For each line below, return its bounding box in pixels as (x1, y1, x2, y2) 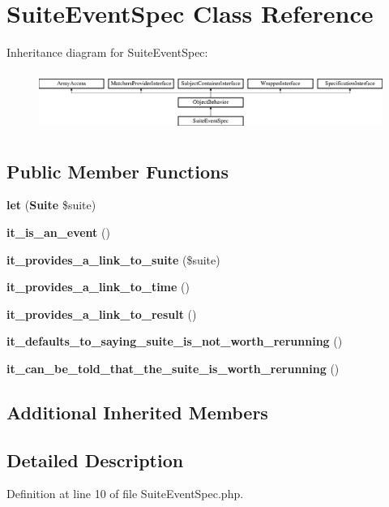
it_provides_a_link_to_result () (6, 305, 197, 322)
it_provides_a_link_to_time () (6, 278, 190, 295)
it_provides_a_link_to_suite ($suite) (6, 251, 220, 268)
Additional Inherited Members (6, 399, 268, 424)
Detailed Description (6, 447, 184, 472)
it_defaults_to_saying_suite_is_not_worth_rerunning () (6, 333, 343, 350)
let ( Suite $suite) (6, 196, 96, 213)
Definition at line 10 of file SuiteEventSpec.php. (6, 485, 244, 502)
